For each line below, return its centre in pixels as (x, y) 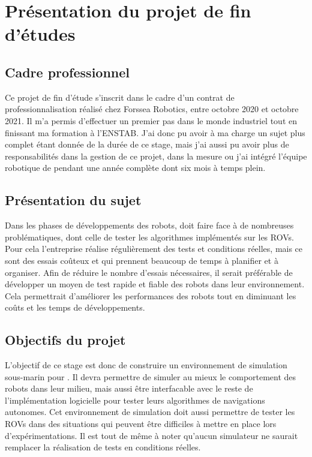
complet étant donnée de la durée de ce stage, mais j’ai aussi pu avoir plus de (147, 144)
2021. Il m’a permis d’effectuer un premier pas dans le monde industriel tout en (151, 120)
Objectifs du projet (65, 340)
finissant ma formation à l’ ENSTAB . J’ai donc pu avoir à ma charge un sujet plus (155, 132)
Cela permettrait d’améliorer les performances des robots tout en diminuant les (151, 295)
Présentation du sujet (73, 200)
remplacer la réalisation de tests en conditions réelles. (103, 447)
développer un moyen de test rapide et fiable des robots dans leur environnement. (155, 284)
